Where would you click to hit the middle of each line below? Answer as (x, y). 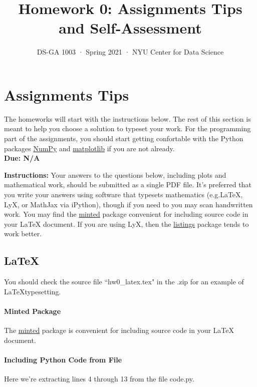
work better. (23, 234)
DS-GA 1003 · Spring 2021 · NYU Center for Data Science (130, 52)
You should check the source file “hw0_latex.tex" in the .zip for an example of (124, 282)
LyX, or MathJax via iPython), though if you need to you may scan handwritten (128, 204)
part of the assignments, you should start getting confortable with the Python (124, 138)
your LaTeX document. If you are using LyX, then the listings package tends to (126, 224)
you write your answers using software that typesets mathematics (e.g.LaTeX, (123, 194)
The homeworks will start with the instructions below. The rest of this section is (127, 118)
